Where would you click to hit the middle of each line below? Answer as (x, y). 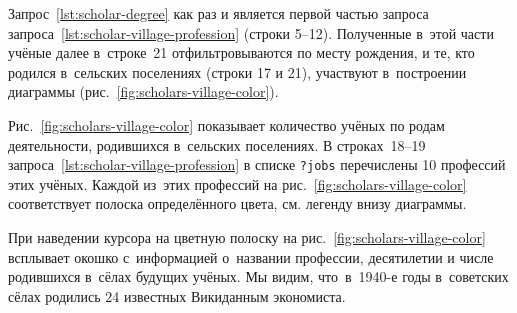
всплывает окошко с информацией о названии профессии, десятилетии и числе (251, 256)
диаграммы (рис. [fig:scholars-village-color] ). (143, 91)
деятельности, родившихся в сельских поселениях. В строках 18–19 (217, 144)
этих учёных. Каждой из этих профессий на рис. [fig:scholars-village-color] (237, 183)
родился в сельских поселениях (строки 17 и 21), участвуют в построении (237, 71)
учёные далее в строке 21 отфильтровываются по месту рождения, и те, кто (241, 52)
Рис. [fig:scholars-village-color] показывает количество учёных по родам (226, 124)
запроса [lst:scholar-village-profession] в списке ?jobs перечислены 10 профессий (257, 164)
